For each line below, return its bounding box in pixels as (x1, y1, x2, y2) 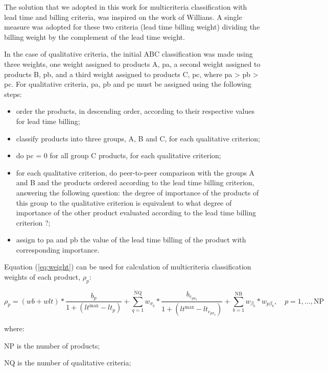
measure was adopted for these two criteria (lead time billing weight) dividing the (4, 21, 260, 32)
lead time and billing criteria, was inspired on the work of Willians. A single (4, 11, 242, 22)
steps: (4, 88, 22, 99)
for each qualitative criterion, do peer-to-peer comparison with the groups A (16, 167, 255, 178)
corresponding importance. (16, 244, 100, 255)
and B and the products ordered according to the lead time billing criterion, (16, 177, 254, 188)
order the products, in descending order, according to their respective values (16, 106, 254, 116)
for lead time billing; (16, 115, 80, 126)
